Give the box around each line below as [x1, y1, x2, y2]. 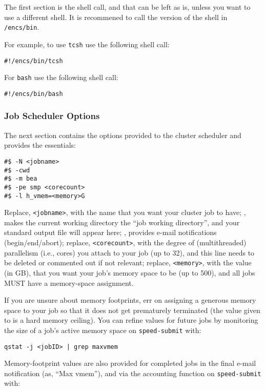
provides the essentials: [4, 140, 76, 150]
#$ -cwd [4, 166, 30, 174]
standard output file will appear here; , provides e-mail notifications [4, 227, 217, 238]
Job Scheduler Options [4, 109, 100, 122]
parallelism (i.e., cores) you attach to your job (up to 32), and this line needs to [4, 247, 255, 258]
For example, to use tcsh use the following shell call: [4, 38, 170, 49]
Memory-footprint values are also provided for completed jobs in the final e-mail [4, 358, 256, 368]
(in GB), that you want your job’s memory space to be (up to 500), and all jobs [4, 267, 255, 278]
